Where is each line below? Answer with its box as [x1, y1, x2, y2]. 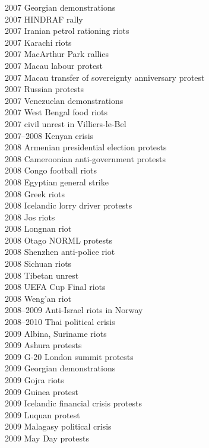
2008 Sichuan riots [5, 257, 72, 270]
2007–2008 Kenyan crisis [5, 129, 94, 141]
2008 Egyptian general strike [5, 175, 109, 188]
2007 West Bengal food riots [5, 106, 108, 118]
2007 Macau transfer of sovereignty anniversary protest [5, 71, 205, 83]
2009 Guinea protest [5, 385, 78, 397]
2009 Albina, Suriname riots [5, 327, 107, 339]
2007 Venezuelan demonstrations [5, 94, 123, 106]
